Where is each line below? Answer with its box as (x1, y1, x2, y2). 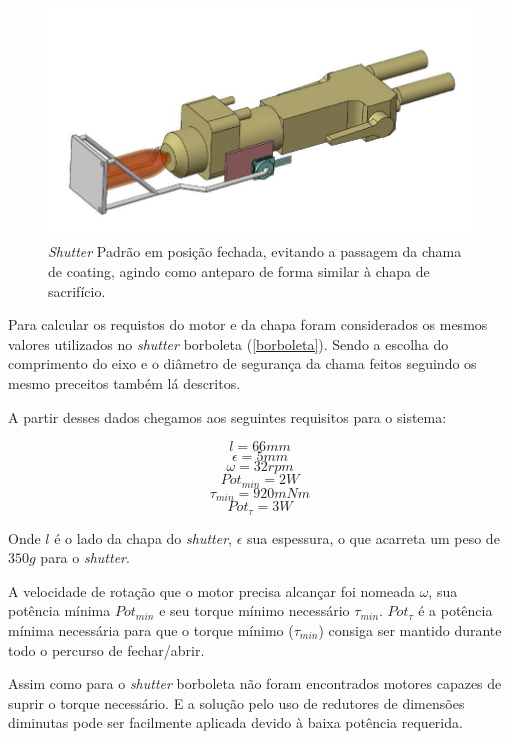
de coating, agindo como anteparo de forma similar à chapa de (48, 261, 430, 282)
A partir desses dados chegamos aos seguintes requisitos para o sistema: (8, 406, 447, 427)
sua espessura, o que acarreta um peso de (246, 527, 500, 548)
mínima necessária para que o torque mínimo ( (8, 619, 294, 640)
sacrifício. (48, 280, 106, 301)
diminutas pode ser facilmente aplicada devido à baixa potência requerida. (8, 712, 463, 733)
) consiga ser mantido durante (318, 619, 502, 640)
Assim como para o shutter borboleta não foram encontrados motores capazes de (8, 673, 502, 694)
